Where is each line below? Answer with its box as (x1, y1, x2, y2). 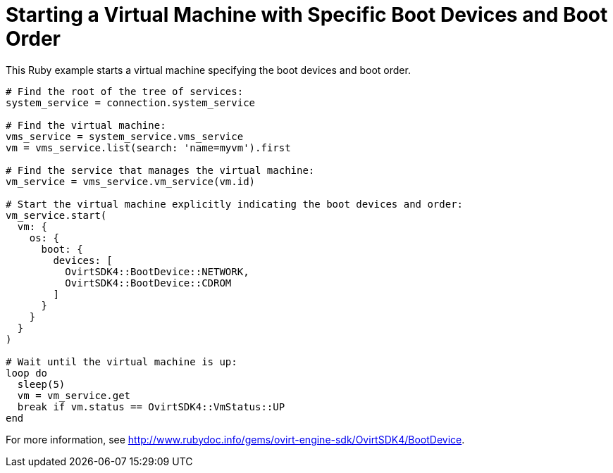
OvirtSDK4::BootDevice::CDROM (65, 277, 232, 289)
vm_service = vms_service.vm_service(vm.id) (6, 175, 256, 187)
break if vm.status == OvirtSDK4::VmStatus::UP (17, 401, 285, 412)
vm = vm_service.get (17, 389, 131, 401)
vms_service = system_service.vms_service (6, 130, 244, 142)
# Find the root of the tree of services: (6, 85, 244, 97)
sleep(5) (17, 378, 66, 390)
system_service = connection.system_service (6, 96, 256, 108)
